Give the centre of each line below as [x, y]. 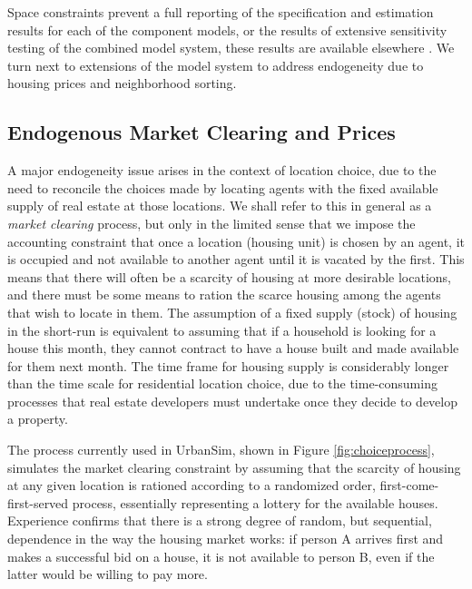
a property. [38, 419]
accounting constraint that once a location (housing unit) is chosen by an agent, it [236, 241]
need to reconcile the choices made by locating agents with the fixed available [223, 187]
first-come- [409, 485]
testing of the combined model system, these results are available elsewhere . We [231, 48]
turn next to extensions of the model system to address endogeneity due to [216, 65]
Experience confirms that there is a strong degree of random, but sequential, [220, 520]
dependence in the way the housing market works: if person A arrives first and [226, 539]
